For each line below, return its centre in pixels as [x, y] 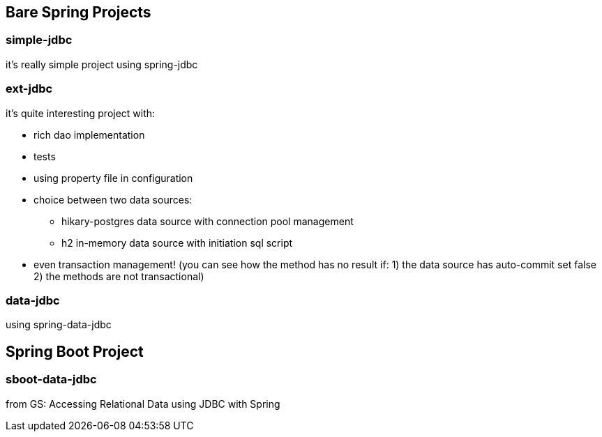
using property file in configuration [113, 178]
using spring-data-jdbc [59, 325]
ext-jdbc [29, 89]
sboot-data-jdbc [51, 379]
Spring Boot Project [75, 351]
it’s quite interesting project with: [81, 113]
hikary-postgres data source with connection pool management [208, 221]
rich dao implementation [89, 135]
